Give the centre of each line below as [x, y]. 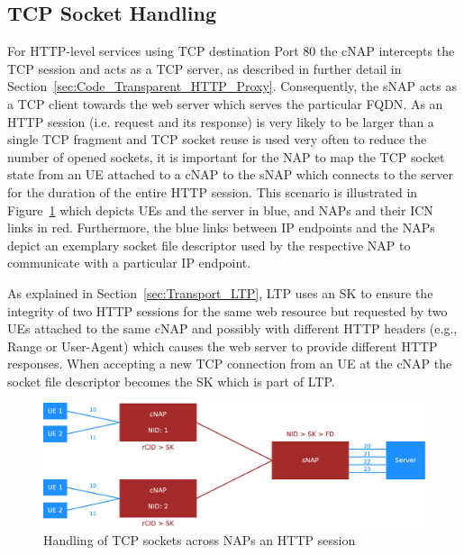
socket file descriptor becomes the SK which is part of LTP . [171, 381]
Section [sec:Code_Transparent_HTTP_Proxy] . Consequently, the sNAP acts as [232, 86]
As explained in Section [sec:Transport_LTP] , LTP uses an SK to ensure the [220, 292]
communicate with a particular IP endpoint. [129, 263]
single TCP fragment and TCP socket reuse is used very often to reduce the [217, 139]
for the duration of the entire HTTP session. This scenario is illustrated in [213, 191]
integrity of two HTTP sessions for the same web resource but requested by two [227, 310]
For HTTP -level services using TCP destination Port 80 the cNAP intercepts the [231, 51]
